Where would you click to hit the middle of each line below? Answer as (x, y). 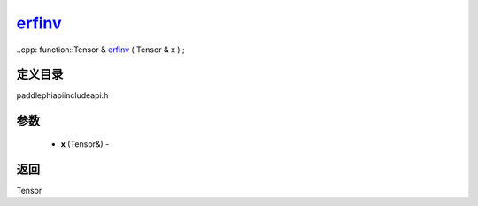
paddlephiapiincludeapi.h (62, 95)
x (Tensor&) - (85, 144)
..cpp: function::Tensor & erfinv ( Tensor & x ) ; (100, 50)
